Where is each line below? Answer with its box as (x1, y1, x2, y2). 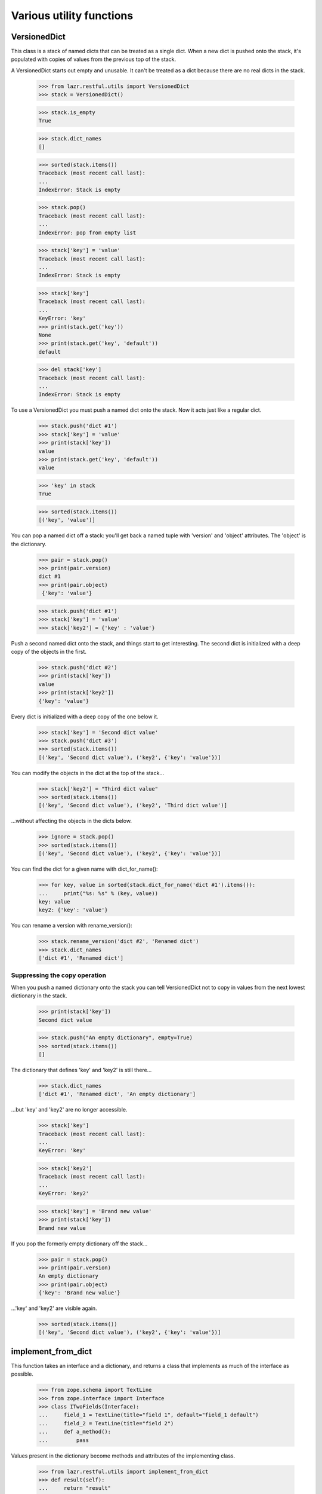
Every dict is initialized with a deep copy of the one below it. (11, 713, 159, 720)
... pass (38, 1437, 89, 1443)
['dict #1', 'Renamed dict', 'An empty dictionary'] (38, 1091, 196, 1098)
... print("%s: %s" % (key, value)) (38, 890, 158, 896)
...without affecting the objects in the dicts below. (11, 818, 132, 825)
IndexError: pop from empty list (38, 229, 137, 236)
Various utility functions (11, 9, 134, 22)
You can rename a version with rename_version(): (11, 922, 132, 929)
